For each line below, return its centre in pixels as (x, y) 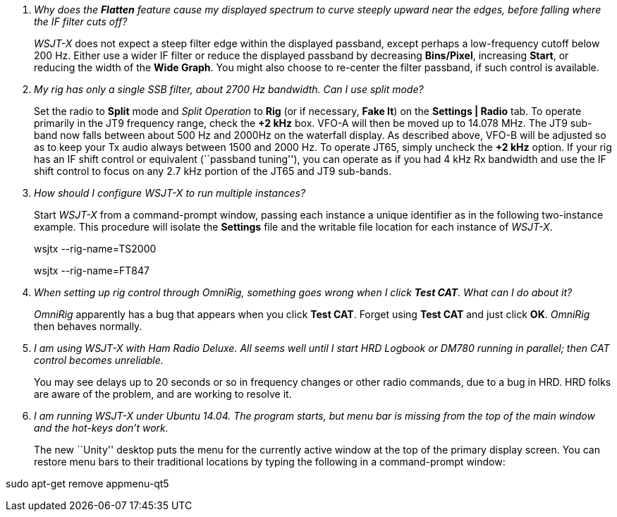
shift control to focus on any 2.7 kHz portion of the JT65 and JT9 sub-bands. (213, 171)
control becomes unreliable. (99, 360)
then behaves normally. (88, 326)
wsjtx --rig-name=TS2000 (95, 249)
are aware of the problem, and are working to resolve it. (163, 394)
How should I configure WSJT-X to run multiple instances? (170, 193)
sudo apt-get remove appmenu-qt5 (87, 483)
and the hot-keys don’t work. (101, 428)
